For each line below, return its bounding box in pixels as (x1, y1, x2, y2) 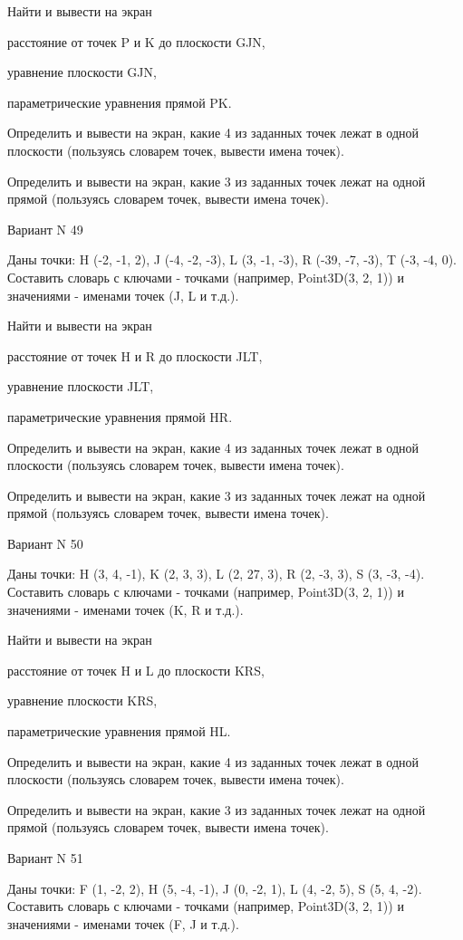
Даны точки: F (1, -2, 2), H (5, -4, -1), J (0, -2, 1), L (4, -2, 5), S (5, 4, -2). (7, 878, 422, 897)
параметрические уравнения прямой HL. (7, 722, 231, 741)
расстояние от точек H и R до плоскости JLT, (7, 346, 263, 365)
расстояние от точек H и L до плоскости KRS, (7, 660, 265, 679)
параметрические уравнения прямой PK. (7, 92, 232, 111)
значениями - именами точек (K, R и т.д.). (7, 599, 244, 619)
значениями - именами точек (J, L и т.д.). (7, 285, 239, 304)
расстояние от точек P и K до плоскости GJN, (7, 32, 265, 51)
